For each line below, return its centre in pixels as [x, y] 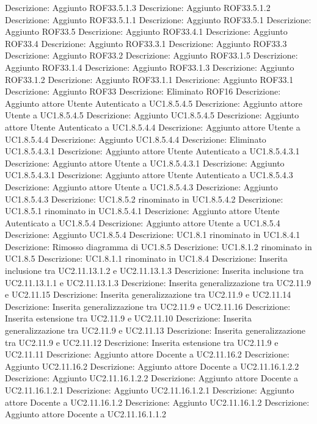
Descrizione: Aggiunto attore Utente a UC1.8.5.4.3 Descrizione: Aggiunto [141, 186]
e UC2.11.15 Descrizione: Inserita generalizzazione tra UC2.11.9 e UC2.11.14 [148, 294]
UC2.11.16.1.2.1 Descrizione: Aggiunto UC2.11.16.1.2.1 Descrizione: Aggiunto [150, 390]
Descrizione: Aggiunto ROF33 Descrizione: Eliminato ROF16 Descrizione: [143, 91]
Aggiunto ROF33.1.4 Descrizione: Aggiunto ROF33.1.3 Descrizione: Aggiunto [150, 67]
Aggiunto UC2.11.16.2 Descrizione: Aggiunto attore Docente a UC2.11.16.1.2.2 [152, 366]
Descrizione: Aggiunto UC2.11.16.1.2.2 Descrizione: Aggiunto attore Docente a [151, 378]
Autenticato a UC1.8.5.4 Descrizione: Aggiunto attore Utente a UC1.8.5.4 [143, 222]
